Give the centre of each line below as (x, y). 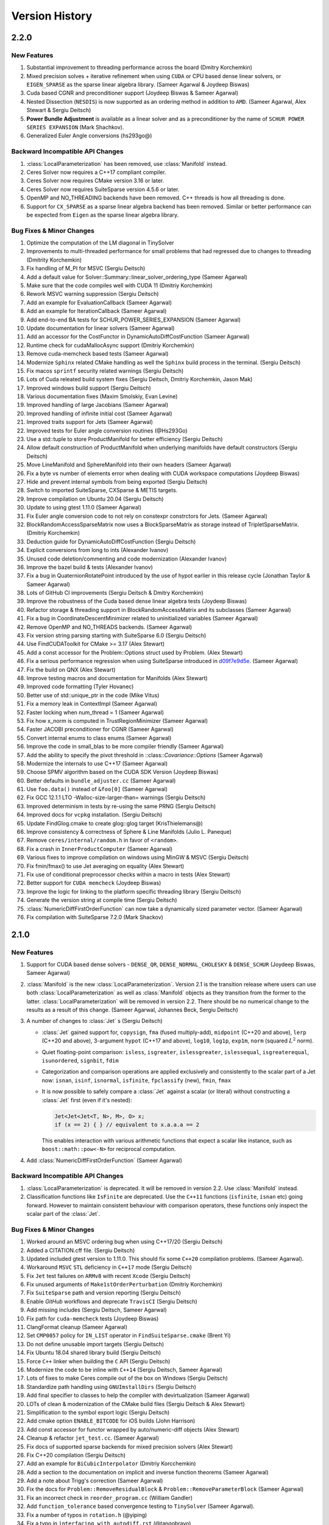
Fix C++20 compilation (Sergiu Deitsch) (76, 1455)
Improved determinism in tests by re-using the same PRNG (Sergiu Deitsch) (121, 806)
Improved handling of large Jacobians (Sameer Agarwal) (97, 405)
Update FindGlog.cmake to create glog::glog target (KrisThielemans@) (115, 823)
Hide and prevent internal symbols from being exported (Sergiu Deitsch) (117, 482)
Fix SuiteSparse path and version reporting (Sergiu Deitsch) (104, 1293)
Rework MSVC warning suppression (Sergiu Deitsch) (93, 294)
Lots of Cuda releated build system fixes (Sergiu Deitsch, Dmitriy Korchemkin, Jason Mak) (140, 379)
